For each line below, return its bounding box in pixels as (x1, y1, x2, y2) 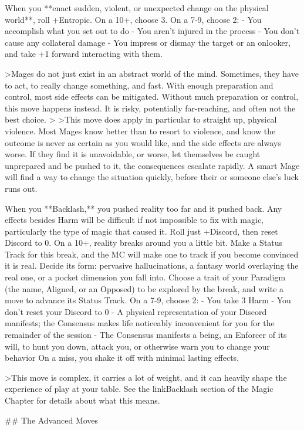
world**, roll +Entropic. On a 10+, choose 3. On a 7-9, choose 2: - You (5, 13, 262, 25)
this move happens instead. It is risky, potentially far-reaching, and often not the (5, 101, 296, 114)
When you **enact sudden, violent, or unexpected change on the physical (5, 2, 269, 13)
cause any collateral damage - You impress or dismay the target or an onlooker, (5, 36, 291, 48)
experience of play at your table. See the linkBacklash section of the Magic (5, 382, 273, 395)
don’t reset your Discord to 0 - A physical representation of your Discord (5, 305, 267, 317)
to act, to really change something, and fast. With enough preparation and (5, 79, 273, 91)
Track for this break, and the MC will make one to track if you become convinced (5, 248, 299, 260)
